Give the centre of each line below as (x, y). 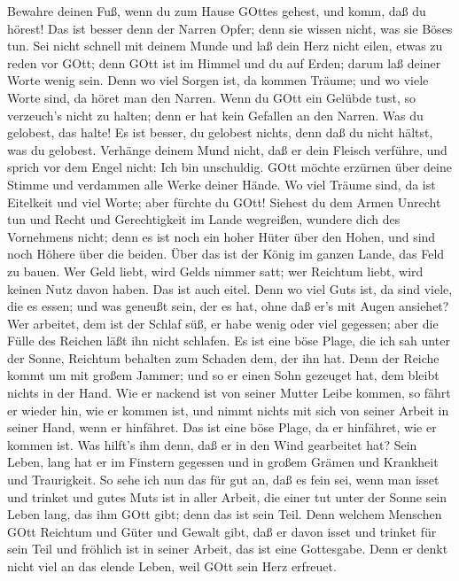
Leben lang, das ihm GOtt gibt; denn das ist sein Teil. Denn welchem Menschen (225, 514)
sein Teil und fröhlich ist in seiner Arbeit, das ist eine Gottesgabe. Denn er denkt (228, 549)
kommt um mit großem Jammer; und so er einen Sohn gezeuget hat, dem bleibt (223, 375)
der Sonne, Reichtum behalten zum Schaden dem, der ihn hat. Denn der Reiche (223, 357)
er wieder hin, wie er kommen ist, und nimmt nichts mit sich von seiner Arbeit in (228, 410)
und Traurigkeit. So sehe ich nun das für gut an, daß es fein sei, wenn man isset (223, 480)
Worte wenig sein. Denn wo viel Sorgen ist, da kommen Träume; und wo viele (218, 80)
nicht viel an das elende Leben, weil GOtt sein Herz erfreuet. (172, 566)
